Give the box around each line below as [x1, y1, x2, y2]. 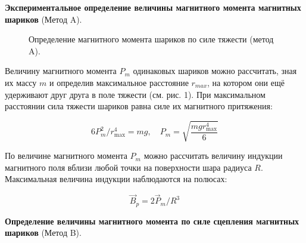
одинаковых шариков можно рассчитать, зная [133, 64, 297, 77]
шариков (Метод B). [5, 226, 82, 239]
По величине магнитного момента [5, 149, 127, 162]
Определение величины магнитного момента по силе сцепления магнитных [5, 214, 299, 227]
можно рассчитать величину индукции [143, 149, 283, 162]
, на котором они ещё [207, 76, 285, 88]
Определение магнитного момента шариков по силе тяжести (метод [29, 33, 274, 45]
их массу [5, 76, 37, 88]
